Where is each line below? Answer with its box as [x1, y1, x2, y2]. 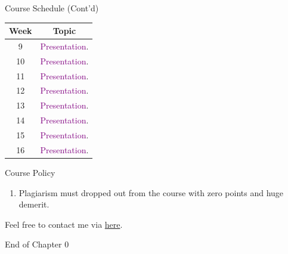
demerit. [18, 198, 49, 210]
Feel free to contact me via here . [5, 218, 123, 230]
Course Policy [5, 166, 55, 178]
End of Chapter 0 [5, 238, 69, 250]
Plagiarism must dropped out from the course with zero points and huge [18, 186, 284, 199]
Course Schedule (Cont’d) [5, 2, 99, 14]
